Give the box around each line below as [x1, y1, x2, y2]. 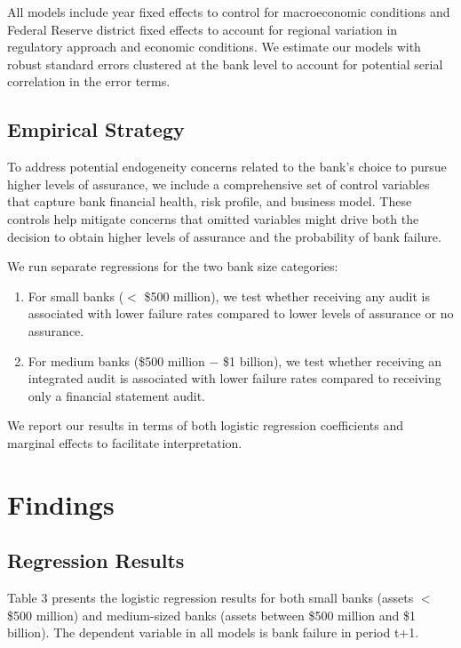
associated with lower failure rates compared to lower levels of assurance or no [28, 304, 454, 323]
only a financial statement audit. [28, 386, 206, 404]
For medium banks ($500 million [28, 351, 205, 370]
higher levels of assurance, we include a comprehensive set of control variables [7, 174, 430, 193]
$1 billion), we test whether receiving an [223, 351, 442, 370]
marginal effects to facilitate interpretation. [7, 433, 242, 452]
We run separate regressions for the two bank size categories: [7, 257, 338, 276]
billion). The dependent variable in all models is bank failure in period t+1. [7, 623, 419, 642]
